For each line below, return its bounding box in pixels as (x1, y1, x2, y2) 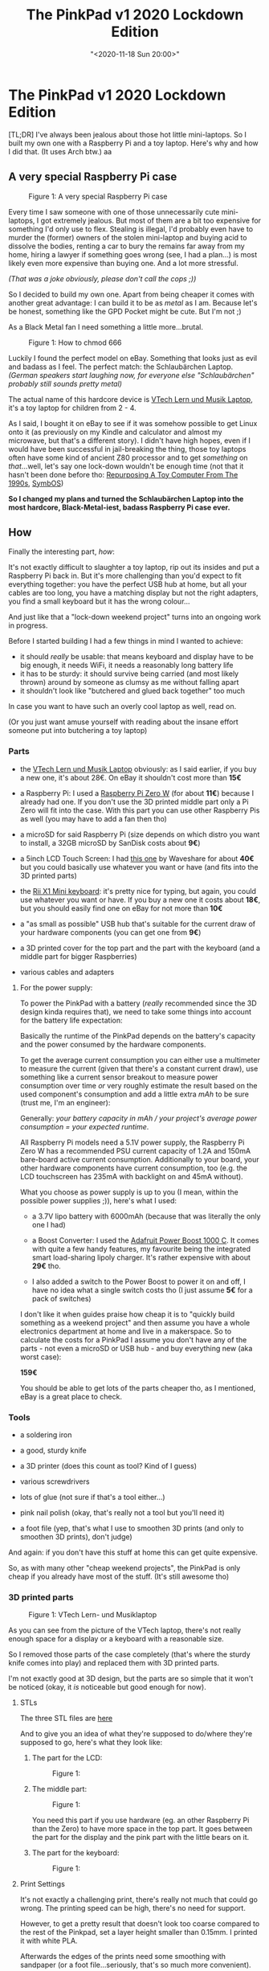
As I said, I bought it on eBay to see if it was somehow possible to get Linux (8, 418, 258, 428)
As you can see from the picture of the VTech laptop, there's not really (8, 1625, 242, 1635)
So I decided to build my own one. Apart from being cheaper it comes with (8, 289, 255, 299)
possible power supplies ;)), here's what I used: (19, 1195, 177, 1205)
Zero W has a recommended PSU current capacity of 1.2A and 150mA (19, 1145, 251, 1155)
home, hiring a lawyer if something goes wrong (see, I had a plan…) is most (8, 249, 258, 259)
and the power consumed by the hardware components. (19, 1039, 206, 1049)
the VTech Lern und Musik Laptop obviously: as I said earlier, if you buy (19, 764, 257, 773)
